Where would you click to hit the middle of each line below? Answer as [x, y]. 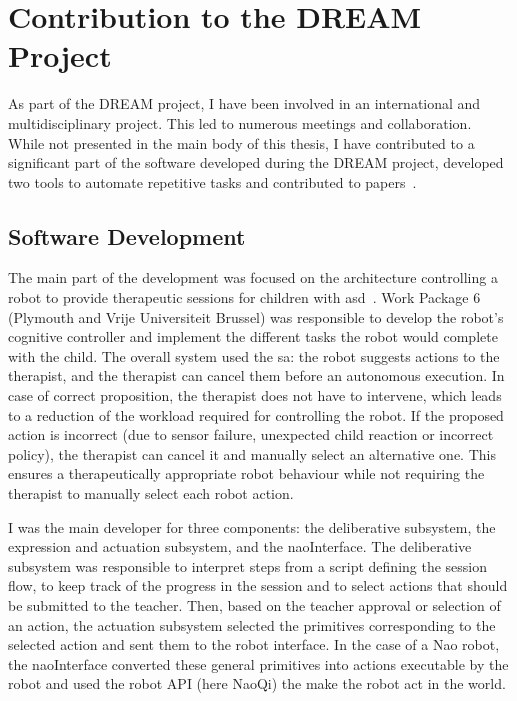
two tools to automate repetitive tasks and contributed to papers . [212, 181]
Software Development [127, 235]
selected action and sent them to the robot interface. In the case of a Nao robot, [254, 644]
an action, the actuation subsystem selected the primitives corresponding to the [252, 624]
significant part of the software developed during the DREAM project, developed [256, 162]
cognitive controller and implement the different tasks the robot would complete [253, 336]
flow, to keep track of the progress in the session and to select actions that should [258, 585]
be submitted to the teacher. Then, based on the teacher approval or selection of [254, 604]
